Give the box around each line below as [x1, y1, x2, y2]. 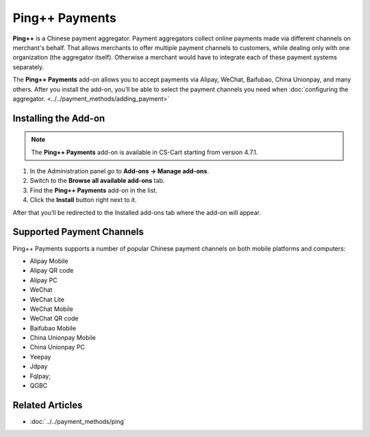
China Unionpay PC [29, 343, 86, 351]
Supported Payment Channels [12, 226, 144, 238]
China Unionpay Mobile [29, 334, 96, 342]
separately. [12, 62, 45, 71]
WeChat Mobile [29, 305, 73, 313]
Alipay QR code [29, 266, 74, 275]
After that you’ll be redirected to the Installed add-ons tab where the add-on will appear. [12, 208, 262, 216]
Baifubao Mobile [29, 324, 77, 332]
